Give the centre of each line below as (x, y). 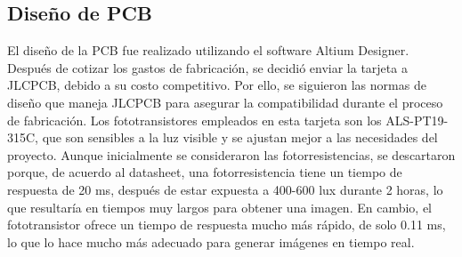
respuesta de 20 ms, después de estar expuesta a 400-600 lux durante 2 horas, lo (225, 189)
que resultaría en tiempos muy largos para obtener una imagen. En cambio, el (220, 207)
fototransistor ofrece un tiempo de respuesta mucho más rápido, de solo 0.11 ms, (227, 225)
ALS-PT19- (417, 120)
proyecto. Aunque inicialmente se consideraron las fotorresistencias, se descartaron (231, 154)
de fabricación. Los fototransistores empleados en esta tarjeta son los (195, 120)
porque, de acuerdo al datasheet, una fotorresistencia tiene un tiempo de (205, 172)
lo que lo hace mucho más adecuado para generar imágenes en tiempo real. (211, 241)
